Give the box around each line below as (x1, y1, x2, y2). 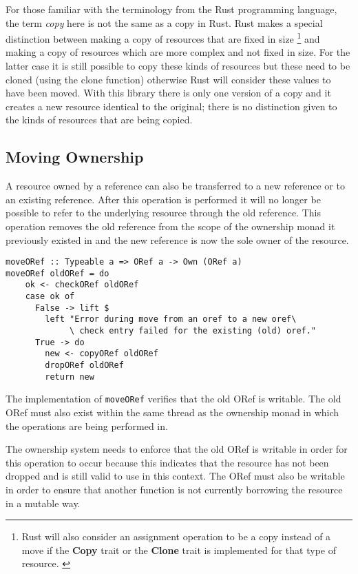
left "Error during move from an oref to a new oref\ (45, 314, 297, 325)
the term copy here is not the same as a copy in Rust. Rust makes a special (6, 15, 323, 30)
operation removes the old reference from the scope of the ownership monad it (6, 218, 335, 233)
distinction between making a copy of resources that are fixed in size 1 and (6, 30, 320, 45)
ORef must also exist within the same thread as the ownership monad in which (6, 405, 339, 420)
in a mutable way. (6, 495, 81, 510)
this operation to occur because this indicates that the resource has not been (6, 455, 329, 469)
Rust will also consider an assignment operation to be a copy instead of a (21, 529, 331, 544)
